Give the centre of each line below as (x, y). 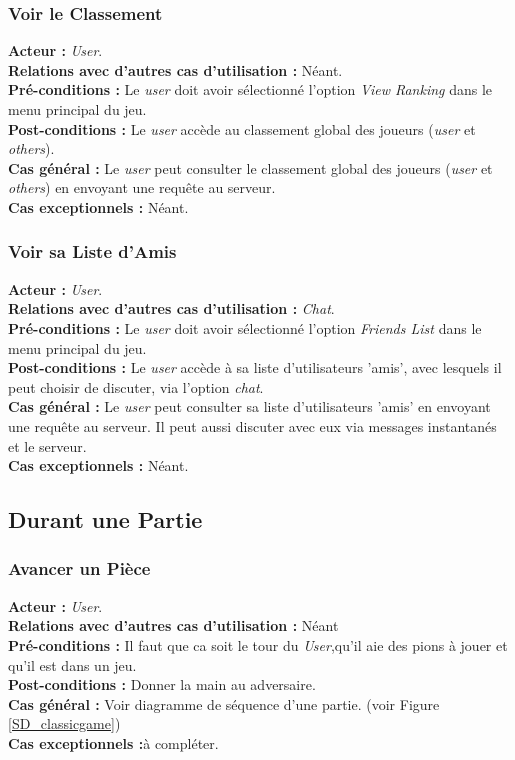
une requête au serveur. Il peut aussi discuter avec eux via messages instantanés (252, 425)
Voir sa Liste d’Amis (92, 251)
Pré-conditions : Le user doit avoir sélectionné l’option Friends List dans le (245, 327)
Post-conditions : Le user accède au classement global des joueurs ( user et (242, 128)
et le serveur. (47, 445)
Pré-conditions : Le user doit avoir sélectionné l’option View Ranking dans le (250, 89)
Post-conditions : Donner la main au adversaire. (162, 684)
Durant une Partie (105, 519)
